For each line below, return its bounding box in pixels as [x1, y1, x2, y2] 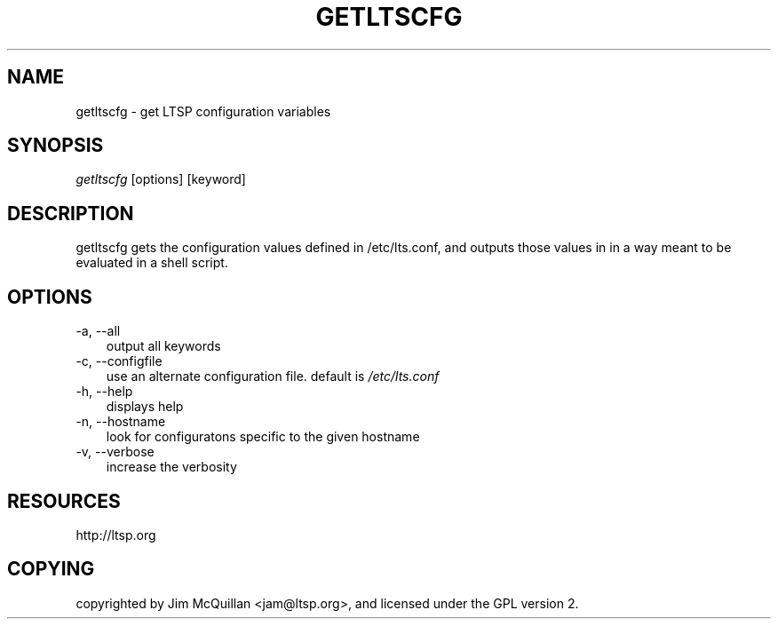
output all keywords [106, 338, 221, 354]
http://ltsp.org [75, 527, 156, 543]
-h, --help [75, 384, 133, 400]
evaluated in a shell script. [75, 255, 228, 271]
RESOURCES [7, 489, 121, 512]
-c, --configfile [75, 353, 163, 369]
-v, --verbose [75, 444, 155, 460]
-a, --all [75, 323, 121, 339]
